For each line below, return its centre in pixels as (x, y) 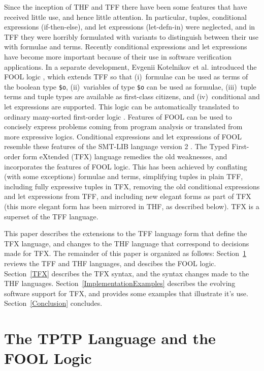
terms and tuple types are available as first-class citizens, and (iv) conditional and (132, 96)
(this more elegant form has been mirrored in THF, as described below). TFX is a (132, 206)
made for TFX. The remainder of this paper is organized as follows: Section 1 (125, 253)
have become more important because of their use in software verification (118, 56)
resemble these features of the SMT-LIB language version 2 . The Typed (117, 146)
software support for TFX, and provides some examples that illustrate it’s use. (126, 293)
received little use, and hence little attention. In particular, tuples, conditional (125, 17)
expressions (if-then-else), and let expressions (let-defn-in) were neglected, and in (130, 27)
